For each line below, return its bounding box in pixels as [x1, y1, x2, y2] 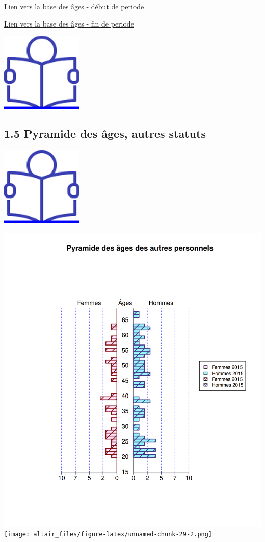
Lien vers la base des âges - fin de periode [4, 18, 134, 29]
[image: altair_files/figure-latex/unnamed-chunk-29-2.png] [4, 531, 213, 538]
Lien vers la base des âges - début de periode [4, 1, 144, 11]
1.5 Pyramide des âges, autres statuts [4, 126, 206, 141]
